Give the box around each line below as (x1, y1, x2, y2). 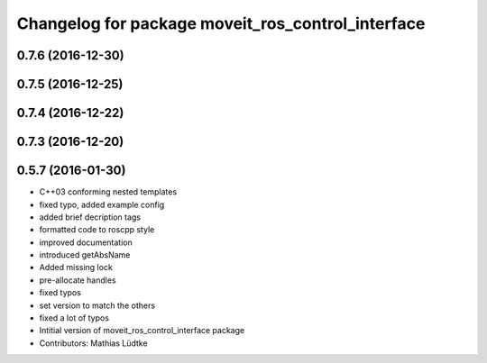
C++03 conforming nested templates (39, 186, 178, 197)
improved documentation (39, 237, 133, 248)
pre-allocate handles (39, 275, 116, 286)
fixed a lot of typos (39, 313, 110, 323)
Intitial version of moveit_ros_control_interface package (39, 325, 245, 336)
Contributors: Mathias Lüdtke (39, 338, 148, 349)
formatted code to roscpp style (39, 224, 155, 235)
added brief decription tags (39, 212, 142, 222)
